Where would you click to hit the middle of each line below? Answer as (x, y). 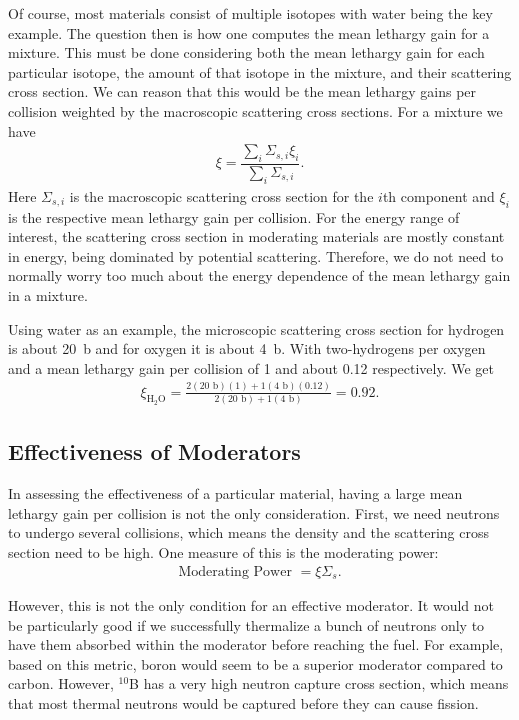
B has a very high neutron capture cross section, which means (319, 683)
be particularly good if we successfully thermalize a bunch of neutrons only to (246, 624)
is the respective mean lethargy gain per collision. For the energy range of (234, 216)
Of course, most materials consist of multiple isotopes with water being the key (250, 13)
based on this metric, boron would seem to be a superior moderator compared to (255, 663)
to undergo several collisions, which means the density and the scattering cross (249, 532)
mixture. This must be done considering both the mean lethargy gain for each (246, 52)
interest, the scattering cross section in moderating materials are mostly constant (256, 236)
